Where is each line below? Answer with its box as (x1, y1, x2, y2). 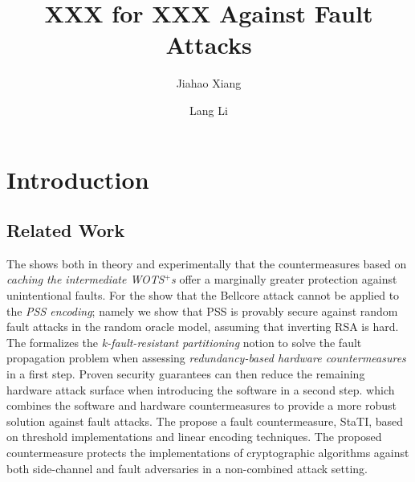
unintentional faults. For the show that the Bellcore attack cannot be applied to (6, 287, 400, 304)
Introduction (6, 162, 149, 195)
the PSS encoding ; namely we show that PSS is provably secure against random (6, 302, 398, 319)
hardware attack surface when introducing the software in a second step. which (6, 381, 395, 398)
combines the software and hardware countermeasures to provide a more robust (6, 397, 397, 414)
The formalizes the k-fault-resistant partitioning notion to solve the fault (6, 333, 362, 350)
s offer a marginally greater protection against (171, 271, 397, 288)
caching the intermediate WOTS (6, 271, 165, 288)
